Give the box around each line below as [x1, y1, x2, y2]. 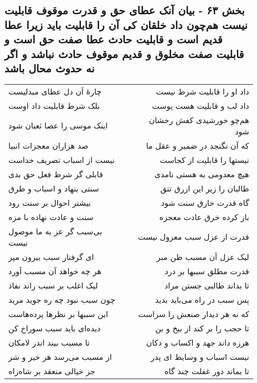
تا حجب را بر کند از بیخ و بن [155, 322, 249, 334]
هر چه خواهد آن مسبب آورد [8, 265, 102, 277]
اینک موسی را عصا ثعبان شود [8, 120, 108, 131]
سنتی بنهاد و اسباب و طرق [8, 182, 99, 194]
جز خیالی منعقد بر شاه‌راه [8, 365, 95, 377]
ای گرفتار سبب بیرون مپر [8, 251, 94, 262]
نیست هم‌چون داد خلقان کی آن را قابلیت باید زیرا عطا [4, 17, 248, 32]
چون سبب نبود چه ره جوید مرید [8, 293, 115, 305]
